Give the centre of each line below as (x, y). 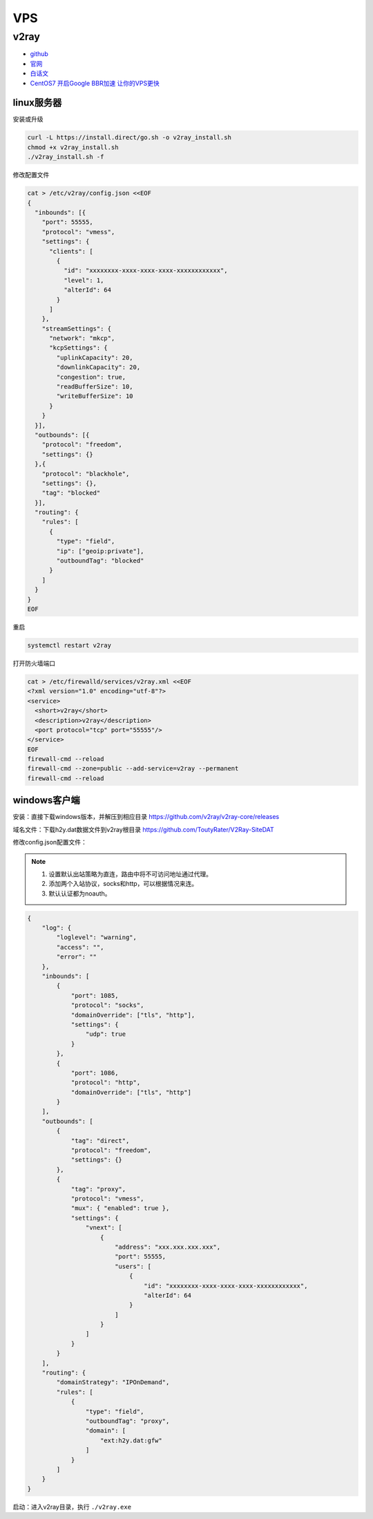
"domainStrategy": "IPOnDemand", (113, 1383)
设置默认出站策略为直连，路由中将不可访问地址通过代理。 (130, 874)
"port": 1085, (95, 996)
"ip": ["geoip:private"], (100, 551)
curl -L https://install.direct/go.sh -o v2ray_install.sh (129, 138)
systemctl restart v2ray (69, 645)
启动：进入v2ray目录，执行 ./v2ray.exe (72, 1507)
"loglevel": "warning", (97, 937)
